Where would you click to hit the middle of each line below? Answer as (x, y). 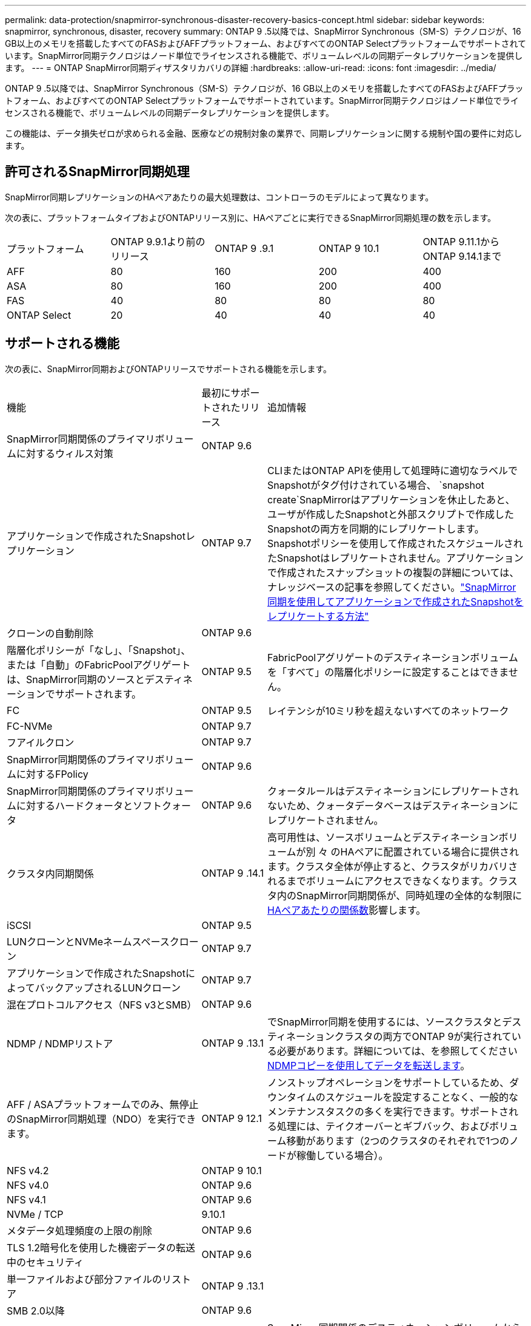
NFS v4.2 (28, 1170)
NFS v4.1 (26, 1199)
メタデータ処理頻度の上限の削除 (80, 1230)
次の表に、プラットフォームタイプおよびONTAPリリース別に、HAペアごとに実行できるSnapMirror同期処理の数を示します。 (251, 217)
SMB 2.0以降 (36, 1311)
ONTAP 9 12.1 (232, 1118)
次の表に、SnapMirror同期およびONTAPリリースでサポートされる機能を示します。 (169, 369)
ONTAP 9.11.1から (461, 241)
